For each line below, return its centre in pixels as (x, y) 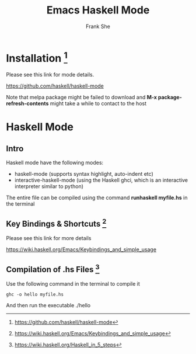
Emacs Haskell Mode (98, 10)
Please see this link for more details (49, 238)
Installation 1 (37, 57)
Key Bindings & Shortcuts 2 (56, 223)
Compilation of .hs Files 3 (53, 269)
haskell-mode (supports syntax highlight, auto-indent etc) (84, 174)
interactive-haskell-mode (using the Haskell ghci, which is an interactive (101, 180)
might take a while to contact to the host (98, 103)
